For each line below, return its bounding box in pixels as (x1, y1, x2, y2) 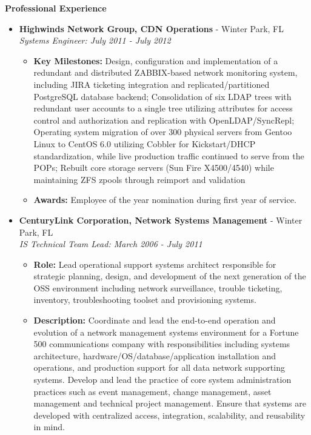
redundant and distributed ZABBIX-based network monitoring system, (33, 66, 298, 79)
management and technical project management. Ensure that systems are (33, 397, 306, 410)
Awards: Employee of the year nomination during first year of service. (33, 193, 296, 206)
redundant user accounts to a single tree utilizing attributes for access (33, 102, 293, 115)
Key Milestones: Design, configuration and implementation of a (33, 54, 278, 67)
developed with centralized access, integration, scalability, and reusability (33, 408, 306, 421)
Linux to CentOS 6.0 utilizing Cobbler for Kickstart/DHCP (33, 137, 256, 150)
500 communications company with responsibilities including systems (33, 337, 290, 350)
